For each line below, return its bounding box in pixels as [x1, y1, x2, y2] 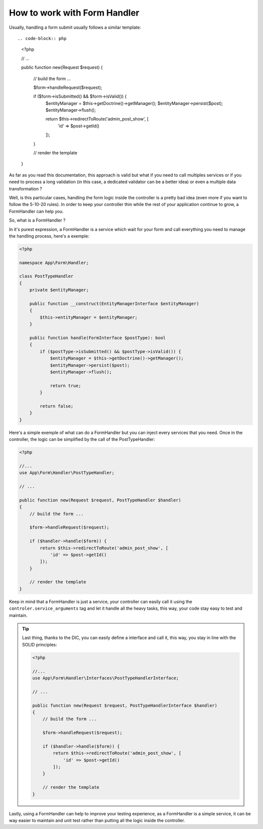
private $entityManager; [29, 287, 89, 293]
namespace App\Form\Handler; [19, 260, 89, 266]
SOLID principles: [22, 642, 57, 647]
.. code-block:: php [18, 36, 67, 41]
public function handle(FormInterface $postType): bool [29, 335, 166, 340]
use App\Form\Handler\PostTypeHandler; [19, 470, 114, 476]
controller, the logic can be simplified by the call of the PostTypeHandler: [9, 436, 155, 442]
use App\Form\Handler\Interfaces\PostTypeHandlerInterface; [32, 675, 179, 681]
